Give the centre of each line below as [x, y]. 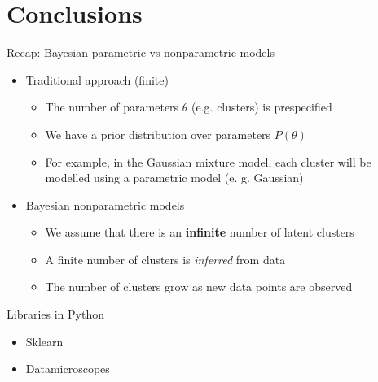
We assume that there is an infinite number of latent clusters [200, 232]
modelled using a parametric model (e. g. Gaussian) [174, 178]
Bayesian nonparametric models [105, 204]
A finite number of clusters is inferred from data [165, 259]
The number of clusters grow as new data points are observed [199, 286]
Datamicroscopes [68, 369]
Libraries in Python [55, 314]
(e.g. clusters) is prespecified [262, 107]
